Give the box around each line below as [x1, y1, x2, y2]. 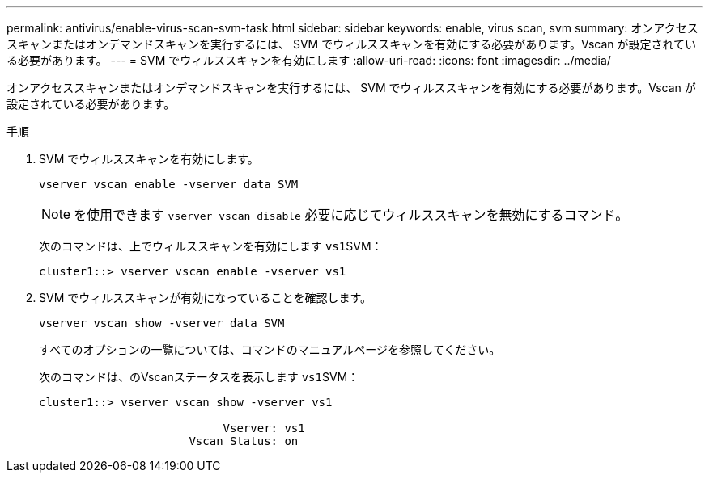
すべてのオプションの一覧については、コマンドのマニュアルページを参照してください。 [39, 342, 501, 356]
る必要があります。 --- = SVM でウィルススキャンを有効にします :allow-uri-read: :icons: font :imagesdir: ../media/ [6, 53, 611, 67]
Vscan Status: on [189, 435, 299, 447]
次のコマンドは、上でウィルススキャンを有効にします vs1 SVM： [39, 239, 383, 253]
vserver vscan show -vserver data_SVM [39, 317, 285, 330]
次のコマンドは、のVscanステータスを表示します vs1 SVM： [39, 370, 359, 384]
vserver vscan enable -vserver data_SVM [39, 178, 299, 191]
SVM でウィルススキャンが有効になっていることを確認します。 [39, 291, 372, 305]
